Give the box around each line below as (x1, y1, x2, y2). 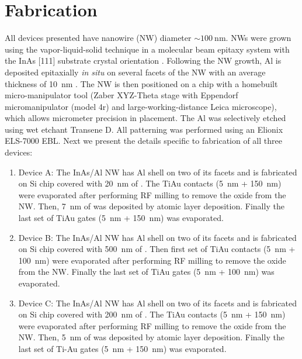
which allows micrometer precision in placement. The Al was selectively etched (5, 112, 286, 124)
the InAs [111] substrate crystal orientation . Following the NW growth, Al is (5, 54, 282, 67)
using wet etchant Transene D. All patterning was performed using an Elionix (5, 123, 283, 135)
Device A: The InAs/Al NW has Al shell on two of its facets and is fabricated (18, 165, 297, 178)
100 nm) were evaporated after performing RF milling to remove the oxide (18, 254, 286, 266)
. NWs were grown (225, 32, 291, 44)
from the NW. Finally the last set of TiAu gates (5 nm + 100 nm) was (18, 265, 275, 278)
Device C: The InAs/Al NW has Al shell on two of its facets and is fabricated (18, 296, 297, 309)
